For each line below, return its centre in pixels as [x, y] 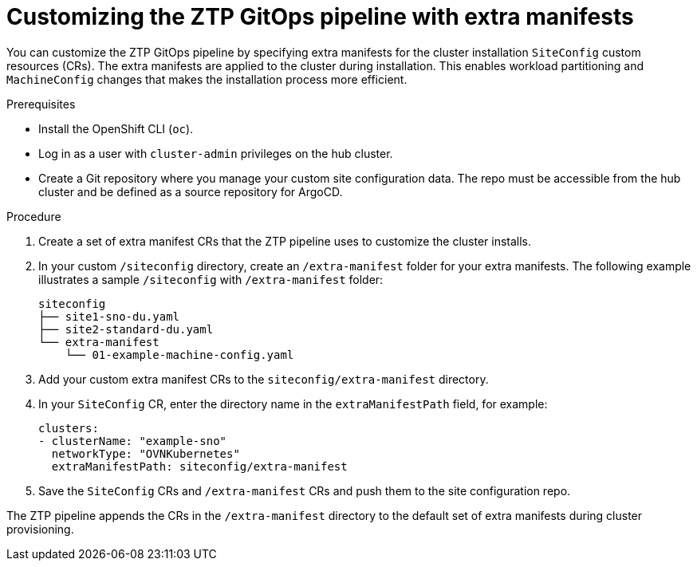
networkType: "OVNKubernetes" [146, 453]
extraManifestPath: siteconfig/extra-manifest [199, 466]
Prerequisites [41, 104]
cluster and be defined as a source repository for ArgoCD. [191, 191]
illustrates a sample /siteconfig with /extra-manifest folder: [211, 279]
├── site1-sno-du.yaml [109, 316]
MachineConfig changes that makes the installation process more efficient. [207, 79]
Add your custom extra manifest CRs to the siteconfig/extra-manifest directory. [264, 379]
